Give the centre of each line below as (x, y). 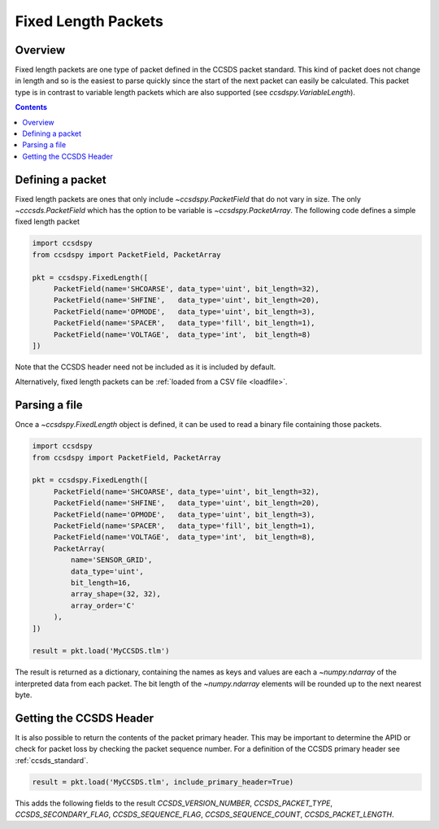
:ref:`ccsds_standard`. (52, 760)
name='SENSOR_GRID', (111, 560)
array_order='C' (103, 605)
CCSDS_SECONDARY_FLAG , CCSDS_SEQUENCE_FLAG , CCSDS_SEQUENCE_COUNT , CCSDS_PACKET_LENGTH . (204, 814)
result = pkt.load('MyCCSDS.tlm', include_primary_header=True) (163, 782)
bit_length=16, (101, 582)
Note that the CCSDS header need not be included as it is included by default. (146, 367)
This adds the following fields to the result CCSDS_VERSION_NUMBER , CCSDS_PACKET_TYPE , (174, 803)
